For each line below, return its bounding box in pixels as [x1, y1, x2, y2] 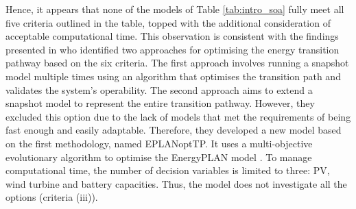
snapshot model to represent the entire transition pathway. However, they [5, 96, 315, 110]
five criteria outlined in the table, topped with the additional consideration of [5, 15, 331, 29]
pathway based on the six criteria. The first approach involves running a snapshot [5, 56, 349, 70]
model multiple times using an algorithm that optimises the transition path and [5, 69, 341, 83]
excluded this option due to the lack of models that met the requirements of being [5, 109, 351, 123]
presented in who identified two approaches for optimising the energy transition [5, 42, 340, 56]
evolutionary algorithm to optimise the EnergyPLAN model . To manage [5, 149, 312, 164]
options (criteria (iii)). [5, 190, 98, 204]
